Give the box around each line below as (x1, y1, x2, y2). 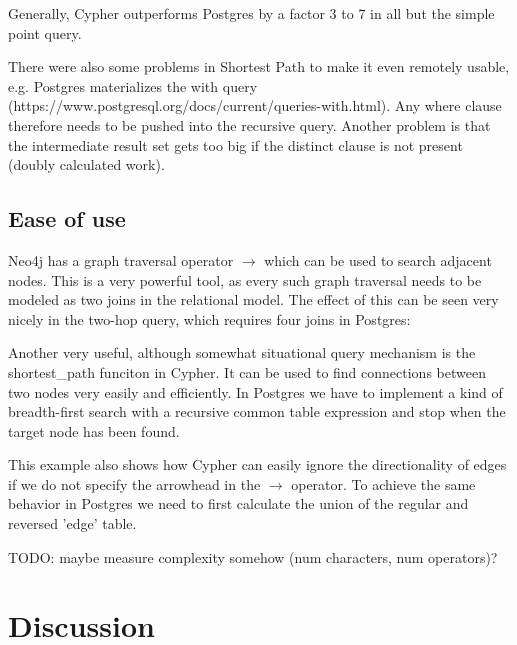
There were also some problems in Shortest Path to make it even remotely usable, (8, 56, 510, 77)
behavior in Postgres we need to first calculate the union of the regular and (8, 493, 469, 514)
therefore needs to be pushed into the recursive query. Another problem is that (8, 114, 491, 135)
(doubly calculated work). (8, 154, 165, 175)
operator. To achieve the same (291, 473, 476, 494)
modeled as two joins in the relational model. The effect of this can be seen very (8, 289, 499, 310)
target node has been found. (8, 420, 180, 441)
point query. (8, 22, 82, 43)
